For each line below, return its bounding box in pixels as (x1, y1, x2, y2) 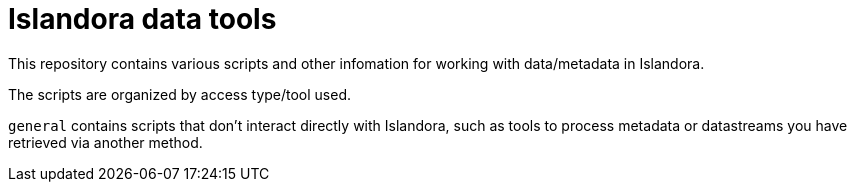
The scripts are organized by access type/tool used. (8, 85, 352, 103)
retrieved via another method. (8, 133, 203, 151)
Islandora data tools (8, 2, 277, 36)
